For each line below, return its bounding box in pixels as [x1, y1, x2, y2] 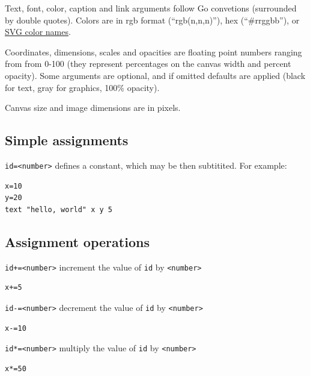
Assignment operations [5, 232, 150, 251]
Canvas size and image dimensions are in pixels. [5, 101, 181, 114]
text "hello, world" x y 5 [5, 205, 112, 214]
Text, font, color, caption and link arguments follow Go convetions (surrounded [5, 2, 297, 14]
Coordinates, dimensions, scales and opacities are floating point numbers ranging [5, 45, 302, 58]
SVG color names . [5, 25, 71, 38]
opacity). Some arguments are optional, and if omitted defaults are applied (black [5, 69, 306, 81]
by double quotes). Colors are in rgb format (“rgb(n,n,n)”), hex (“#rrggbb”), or [5, 13, 300, 26]
